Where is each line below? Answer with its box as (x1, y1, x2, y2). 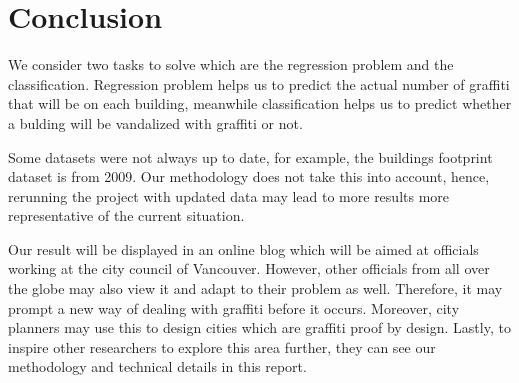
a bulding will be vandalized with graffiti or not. (8, 112, 303, 133)
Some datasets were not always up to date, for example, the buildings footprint (8, 146, 493, 167)
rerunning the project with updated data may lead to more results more (8, 185, 450, 206)
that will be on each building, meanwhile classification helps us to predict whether (8, 93, 512, 114)
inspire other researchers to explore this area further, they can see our (8, 336, 436, 357)
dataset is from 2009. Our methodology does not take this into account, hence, (8, 166, 490, 187)
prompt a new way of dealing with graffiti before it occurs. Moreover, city (8, 297, 460, 318)
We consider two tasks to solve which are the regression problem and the (8, 54, 454, 75)
